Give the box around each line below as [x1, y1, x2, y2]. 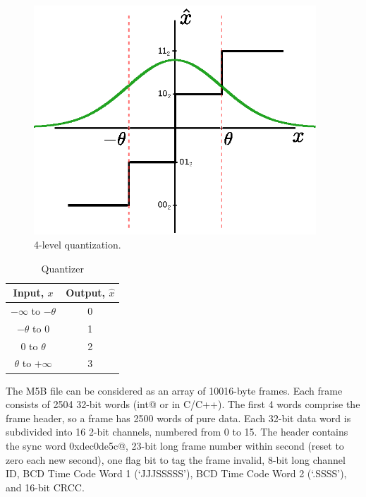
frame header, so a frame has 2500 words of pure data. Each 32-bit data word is [6, 410, 351, 425]
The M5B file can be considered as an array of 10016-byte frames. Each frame [6, 383, 343, 397]
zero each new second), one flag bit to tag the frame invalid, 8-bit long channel [6, 452, 346, 467]
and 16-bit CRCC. [6, 479, 85, 494]
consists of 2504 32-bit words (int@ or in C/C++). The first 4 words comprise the [6, 397, 360, 412]
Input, [13, 285, 44, 300]
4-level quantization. [34, 236, 121, 251]
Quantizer [41, 261, 84, 275]
